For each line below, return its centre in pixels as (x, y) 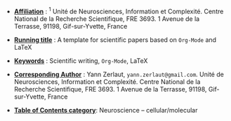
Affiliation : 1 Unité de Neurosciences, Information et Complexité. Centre (119, 11)
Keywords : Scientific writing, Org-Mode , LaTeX (81, 60)
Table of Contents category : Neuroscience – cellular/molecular (106, 110)
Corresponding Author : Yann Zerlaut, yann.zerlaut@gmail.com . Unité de (119, 74)
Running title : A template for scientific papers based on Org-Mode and (115, 40)
